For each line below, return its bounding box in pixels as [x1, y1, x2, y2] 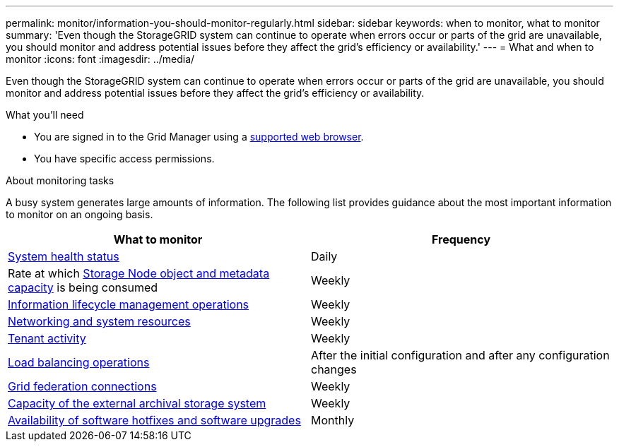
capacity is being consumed [8, 280, 158, 294]
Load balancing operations [8, 355, 150, 369]
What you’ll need [6, 109, 84, 121]
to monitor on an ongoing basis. [6, 208, 153, 220]
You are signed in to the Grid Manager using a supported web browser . [34, 131, 364, 143]
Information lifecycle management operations [8, 297, 249, 311]
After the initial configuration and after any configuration [311, 348, 610, 362]
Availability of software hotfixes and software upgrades [8, 413, 301, 427]
